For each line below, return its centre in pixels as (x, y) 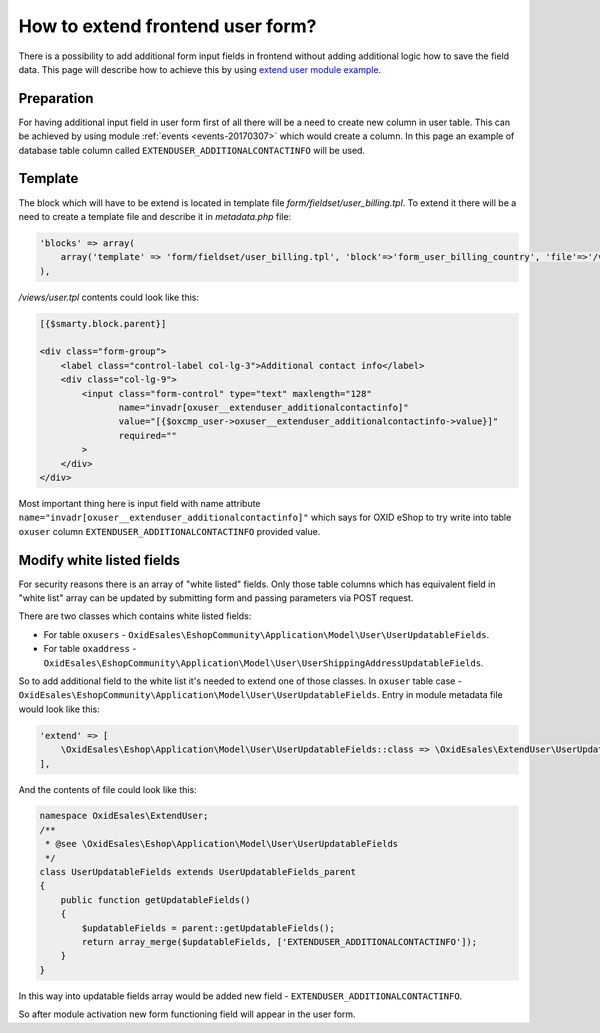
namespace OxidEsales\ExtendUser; (124, 816)
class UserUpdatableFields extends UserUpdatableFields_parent (198, 872)
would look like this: (59, 709)
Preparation (56, 98)
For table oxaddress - (90, 649)
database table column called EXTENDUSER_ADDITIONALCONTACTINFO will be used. (191, 150)
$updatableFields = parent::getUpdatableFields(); (208, 928)
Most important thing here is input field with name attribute (139, 503)
